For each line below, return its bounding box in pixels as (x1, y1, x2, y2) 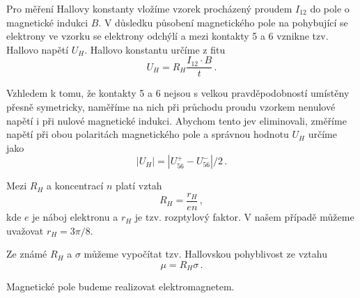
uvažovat (6, 223, 44, 237)
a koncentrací (47, 178, 104, 193)
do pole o (310, 1, 350, 15)
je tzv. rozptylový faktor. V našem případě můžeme (134, 210, 354, 224)
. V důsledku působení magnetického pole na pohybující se (98, 15, 348, 29)
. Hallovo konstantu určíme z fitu (84, 42, 226, 56)
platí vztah (116, 178, 162, 193)
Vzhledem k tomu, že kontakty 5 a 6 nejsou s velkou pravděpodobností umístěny (6, 86, 350, 100)
